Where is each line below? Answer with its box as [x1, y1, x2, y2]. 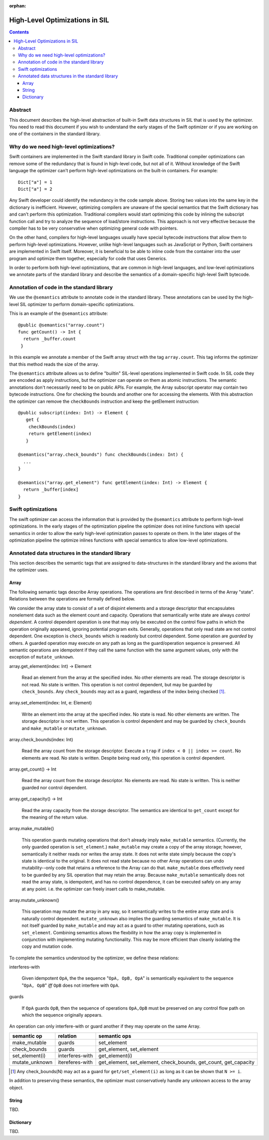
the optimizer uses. [9, 567, 49, 573]
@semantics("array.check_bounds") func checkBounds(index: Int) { [18, 452, 184, 458]
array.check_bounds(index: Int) [9, 736, 73, 742]
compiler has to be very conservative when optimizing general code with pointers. [9, 225, 178, 231]
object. [9, 1085, 24, 1091]
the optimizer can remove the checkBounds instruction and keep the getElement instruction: [9, 398, 199, 404]
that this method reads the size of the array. [9, 361, 99, 367]
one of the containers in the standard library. [9, 131, 101, 137]
